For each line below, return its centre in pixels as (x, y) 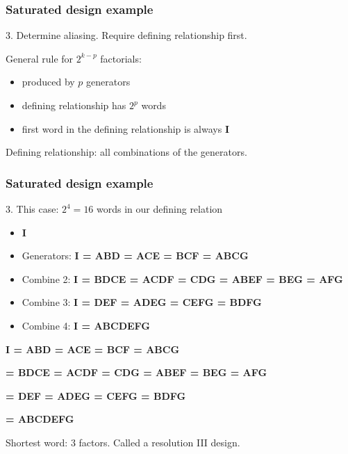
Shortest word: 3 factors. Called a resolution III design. (123, 442)
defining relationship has (74, 105)
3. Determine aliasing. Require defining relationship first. (126, 35)
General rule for (40, 58)
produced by (48, 82)
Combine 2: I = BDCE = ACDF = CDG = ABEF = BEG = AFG (182, 278)
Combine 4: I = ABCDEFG (86, 325)
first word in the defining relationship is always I (126, 128)
